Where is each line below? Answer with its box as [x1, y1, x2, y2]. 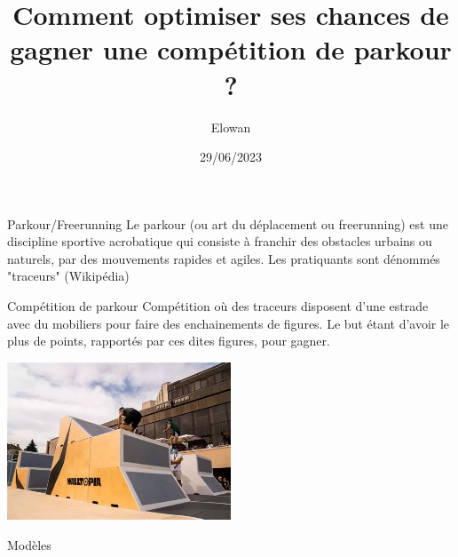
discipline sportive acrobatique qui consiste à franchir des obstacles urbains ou [7, 232, 432, 251]
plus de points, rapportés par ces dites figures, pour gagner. [7, 331, 330, 350]
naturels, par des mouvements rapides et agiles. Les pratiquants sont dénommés [7, 249, 440, 267]
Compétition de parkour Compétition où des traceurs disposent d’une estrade [7, 297, 429, 315]
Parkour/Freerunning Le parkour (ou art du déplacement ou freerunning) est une [7, 214, 448, 233]
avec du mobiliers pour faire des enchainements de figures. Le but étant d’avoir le [7, 314, 450, 332]
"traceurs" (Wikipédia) [7, 267, 130, 285]
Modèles [7, 536, 51, 553]
